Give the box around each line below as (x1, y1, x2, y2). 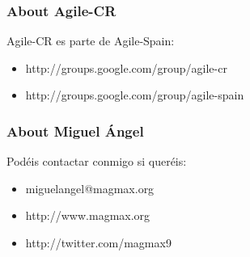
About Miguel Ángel (6, 120, 144, 141)
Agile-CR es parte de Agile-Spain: (6, 32, 175, 49)
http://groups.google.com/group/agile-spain (25, 86, 244, 103)
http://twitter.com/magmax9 (25, 234, 172, 251)
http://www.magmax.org (25, 207, 150, 224)
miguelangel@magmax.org (25, 179, 155, 196)
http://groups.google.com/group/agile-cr (25, 59, 227, 76)
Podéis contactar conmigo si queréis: (6, 153, 187, 170)
